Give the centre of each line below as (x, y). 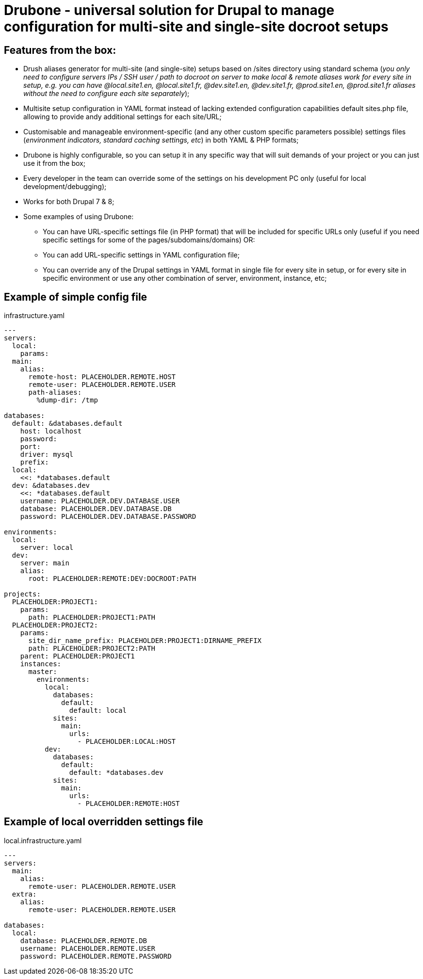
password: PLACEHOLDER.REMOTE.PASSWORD (96, 956)
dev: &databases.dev (51, 486)
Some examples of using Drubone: (79, 217)
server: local (47, 548)
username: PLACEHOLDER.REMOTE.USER (88, 948)
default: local (98, 711)
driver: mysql (47, 455)
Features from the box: (60, 50)
